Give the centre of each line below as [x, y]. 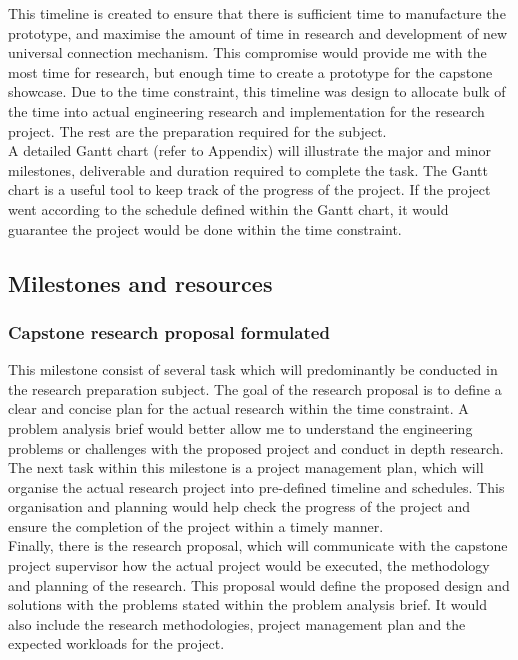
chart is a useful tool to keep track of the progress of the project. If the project [249, 189]
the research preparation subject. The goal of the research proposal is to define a [255, 388]
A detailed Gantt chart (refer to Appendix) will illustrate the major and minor [250, 150]
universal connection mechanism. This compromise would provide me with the [247, 52]
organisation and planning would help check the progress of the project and [239, 506]
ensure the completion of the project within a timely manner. [196, 525]
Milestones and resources [140, 282]
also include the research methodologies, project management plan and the [237, 623]
